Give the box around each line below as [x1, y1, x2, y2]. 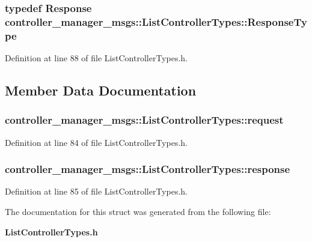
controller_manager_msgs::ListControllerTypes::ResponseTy [5, 14, 307, 29]
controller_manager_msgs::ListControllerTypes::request [5, 112, 284, 127]
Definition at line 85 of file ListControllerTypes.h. [5, 185, 188, 198]
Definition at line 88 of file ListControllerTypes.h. [5, 52, 188, 64]
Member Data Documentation [5, 81, 197, 100]
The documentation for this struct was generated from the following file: [5, 205, 271, 218]
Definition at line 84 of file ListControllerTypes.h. [5, 136, 188, 148]
